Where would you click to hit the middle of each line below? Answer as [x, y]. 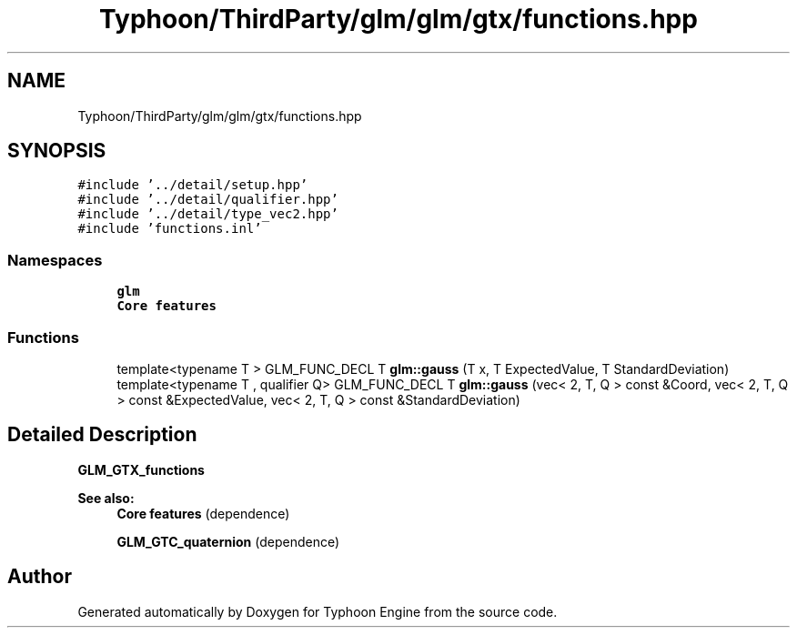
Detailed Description [102, 435]
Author [40, 577]
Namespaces [55, 260]
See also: [106, 498]
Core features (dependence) [203, 513]
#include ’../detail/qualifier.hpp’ [208, 200]
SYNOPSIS [57, 151]
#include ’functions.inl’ [170, 229]
